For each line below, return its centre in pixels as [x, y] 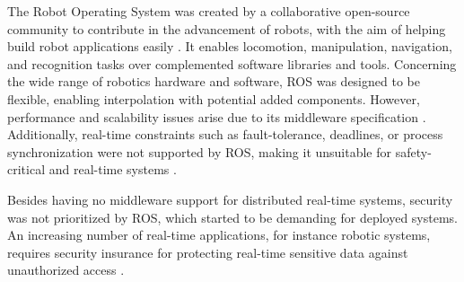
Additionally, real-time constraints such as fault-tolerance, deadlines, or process [225, 134]
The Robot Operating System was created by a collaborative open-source [209, 11]
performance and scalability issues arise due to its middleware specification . [217, 116]
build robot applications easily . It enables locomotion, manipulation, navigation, [230, 46]
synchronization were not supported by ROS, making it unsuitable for [200, 151]
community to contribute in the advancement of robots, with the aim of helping [227, 28]
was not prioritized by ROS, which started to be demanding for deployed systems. [233, 217]
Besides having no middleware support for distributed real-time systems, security [230, 199]
